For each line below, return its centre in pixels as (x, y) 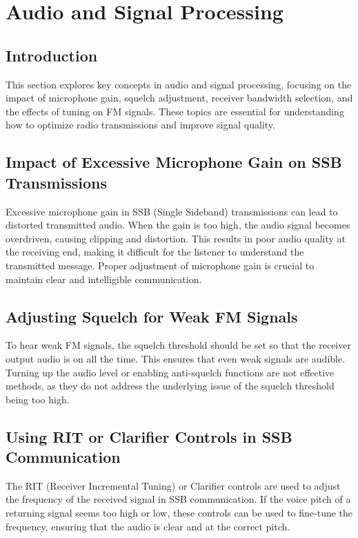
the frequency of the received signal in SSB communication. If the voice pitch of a (178, 499)
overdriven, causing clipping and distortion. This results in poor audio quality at (176, 238)
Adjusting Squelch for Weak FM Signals (152, 316)
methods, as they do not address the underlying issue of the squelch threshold (170, 386)
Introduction (52, 55)
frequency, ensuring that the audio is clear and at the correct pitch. (148, 526)
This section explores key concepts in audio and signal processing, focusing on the (179, 84)
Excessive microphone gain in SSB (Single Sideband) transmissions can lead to (172, 211)
